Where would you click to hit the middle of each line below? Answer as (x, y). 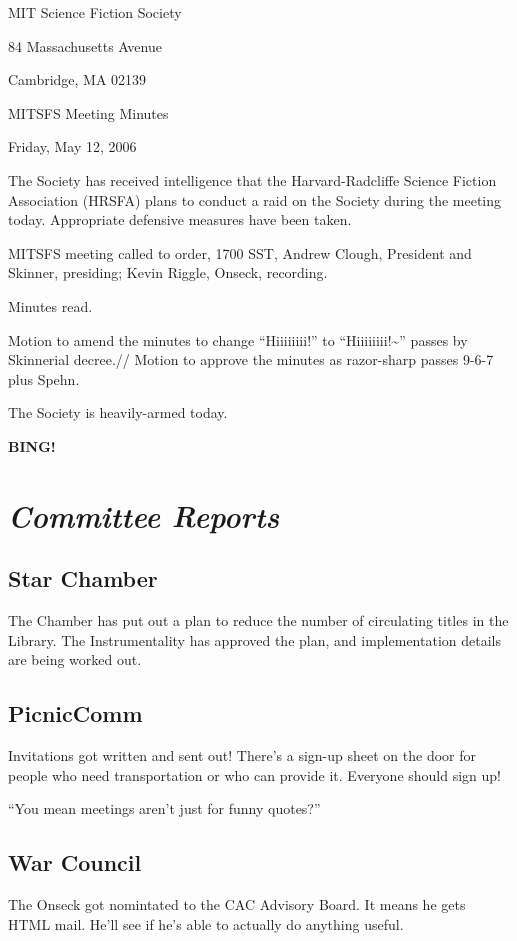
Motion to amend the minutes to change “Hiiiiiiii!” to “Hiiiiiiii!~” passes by (238, 339)
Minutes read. (50, 305)
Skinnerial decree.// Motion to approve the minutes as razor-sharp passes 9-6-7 (251, 359)
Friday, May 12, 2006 (72, 146)
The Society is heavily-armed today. (118, 412)
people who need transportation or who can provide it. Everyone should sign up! (255, 774)
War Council (75, 862)
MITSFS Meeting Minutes (88, 112)
